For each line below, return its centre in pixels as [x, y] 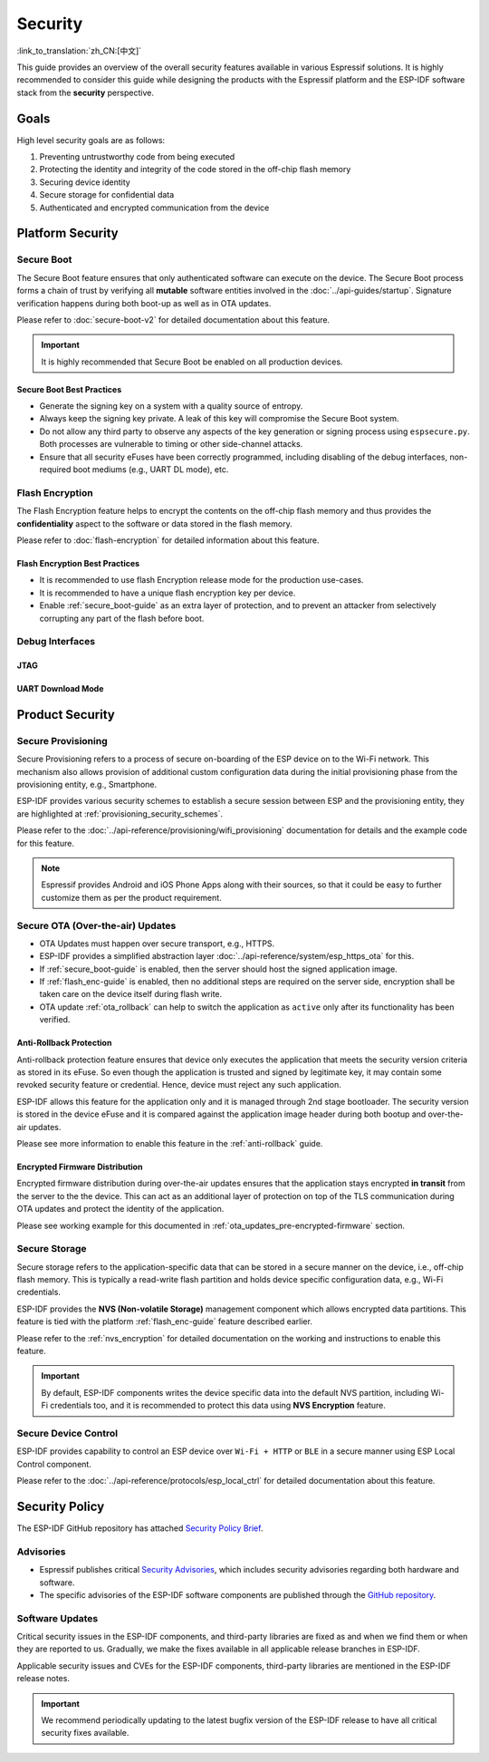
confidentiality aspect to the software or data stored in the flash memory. [155, 523]
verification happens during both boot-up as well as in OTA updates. [144, 303]
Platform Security [67, 233]
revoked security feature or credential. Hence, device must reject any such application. [179, 1085]
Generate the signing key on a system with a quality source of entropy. [171, 406]
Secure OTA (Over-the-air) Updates [96, 925]
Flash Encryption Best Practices [78, 563]
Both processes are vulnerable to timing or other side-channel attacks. [171, 444]
